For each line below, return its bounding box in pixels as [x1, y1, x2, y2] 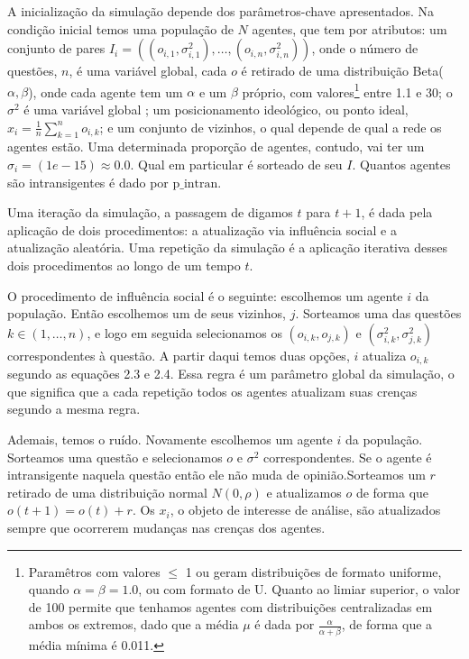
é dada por [254, 615, 315, 634]
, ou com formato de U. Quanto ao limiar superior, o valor [138, 580, 461, 599]
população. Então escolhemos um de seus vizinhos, [7, 304, 286, 323]
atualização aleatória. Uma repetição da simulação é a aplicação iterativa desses [7, 238, 448, 257]
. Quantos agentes [352, 155, 451, 174]
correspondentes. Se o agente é [263, 447, 432, 466]
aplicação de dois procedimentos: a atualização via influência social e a [7, 220, 397, 239]
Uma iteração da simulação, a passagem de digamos [7, 203, 293, 222]
